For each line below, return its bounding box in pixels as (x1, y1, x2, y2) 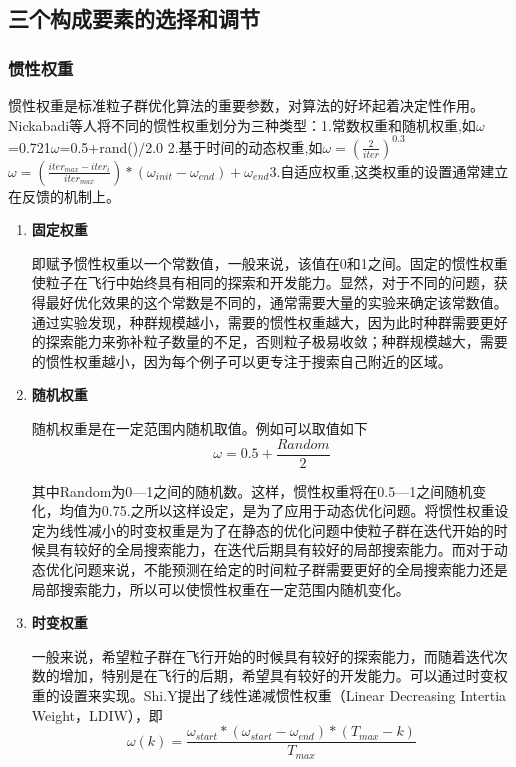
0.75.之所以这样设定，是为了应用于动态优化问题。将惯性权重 (101, 500, 495, 521)
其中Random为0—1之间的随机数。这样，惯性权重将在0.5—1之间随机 (31, 480, 473, 501)
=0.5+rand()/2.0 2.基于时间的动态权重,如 (59, 136, 323, 157)
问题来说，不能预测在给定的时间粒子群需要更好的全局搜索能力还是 (73, 559, 508, 580)
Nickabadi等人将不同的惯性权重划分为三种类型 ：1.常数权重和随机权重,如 (8, 114, 476, 135)
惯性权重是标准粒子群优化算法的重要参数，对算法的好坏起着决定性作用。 (8, 95, 484, 115)
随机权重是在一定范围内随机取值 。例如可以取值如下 (31, 418, 368, 439)
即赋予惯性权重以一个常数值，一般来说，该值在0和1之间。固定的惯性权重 (31, 252, 508, 273)
